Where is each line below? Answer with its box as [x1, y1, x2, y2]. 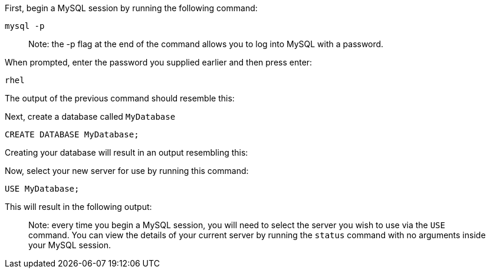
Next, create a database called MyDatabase [5, 111, 176, 121]
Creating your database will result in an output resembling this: [5, 147, 248, 157]
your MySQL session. [28, 240, 111, 250]
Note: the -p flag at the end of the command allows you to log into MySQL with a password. [28, 39, 384, 49]
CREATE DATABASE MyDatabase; [5, 130, 139, 139]
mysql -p [5, 21, 45, 31]
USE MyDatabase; [5, 184, 80, 193]
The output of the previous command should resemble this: [5, 93, 235, 103]
